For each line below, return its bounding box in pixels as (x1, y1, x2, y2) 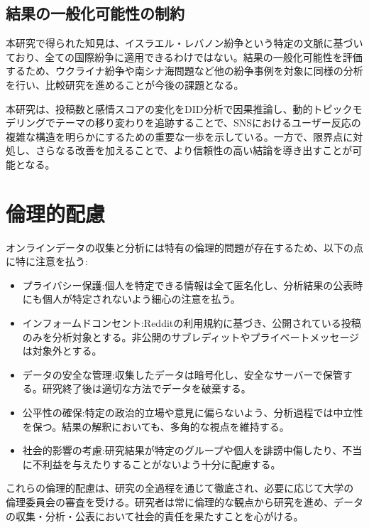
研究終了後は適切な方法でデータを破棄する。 (42, 381, 251, 396)
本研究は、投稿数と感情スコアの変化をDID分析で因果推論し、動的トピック (6, 101, 353, 116)
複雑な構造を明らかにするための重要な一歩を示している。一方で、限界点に (6, 129, 353, 144)
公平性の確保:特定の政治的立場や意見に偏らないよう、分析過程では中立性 (22, 405, 363, 420)
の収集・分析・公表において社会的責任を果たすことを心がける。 (6, 508, 304, 523)
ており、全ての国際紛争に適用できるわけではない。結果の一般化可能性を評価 (6, 49, 363, 64)
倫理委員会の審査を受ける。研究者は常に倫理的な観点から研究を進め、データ (6, 494, 363, 509)
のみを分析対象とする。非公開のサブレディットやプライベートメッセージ (22, 329, 360, 344)
